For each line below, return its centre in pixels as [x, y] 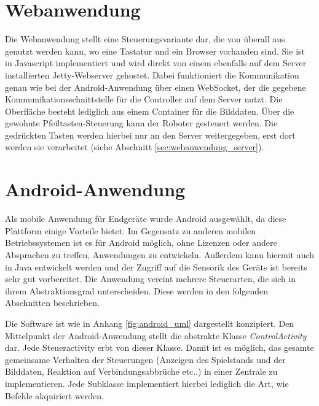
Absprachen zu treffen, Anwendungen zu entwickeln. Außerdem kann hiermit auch [160, 254]
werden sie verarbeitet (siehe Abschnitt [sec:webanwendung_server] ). [135, 147]
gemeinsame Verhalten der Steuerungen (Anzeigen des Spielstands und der [145, 359]
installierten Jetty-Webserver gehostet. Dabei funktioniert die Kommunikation [152, 75]
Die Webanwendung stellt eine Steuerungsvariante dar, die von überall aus [145, 39]
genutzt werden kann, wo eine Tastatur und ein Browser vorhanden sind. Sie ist [155, 51]
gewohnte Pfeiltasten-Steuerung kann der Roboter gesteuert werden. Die [141, 123]
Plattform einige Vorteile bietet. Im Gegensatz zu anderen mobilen [131, 230]
